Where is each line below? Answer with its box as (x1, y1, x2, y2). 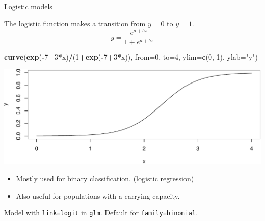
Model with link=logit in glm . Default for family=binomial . (4, 207, 198, 218)
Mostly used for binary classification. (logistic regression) (16, 173, 194, 184)
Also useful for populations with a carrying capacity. (16, 190, 180, 201)
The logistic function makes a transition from (4, 18, 146, 29)
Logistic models (4, 1, 52, 11)
